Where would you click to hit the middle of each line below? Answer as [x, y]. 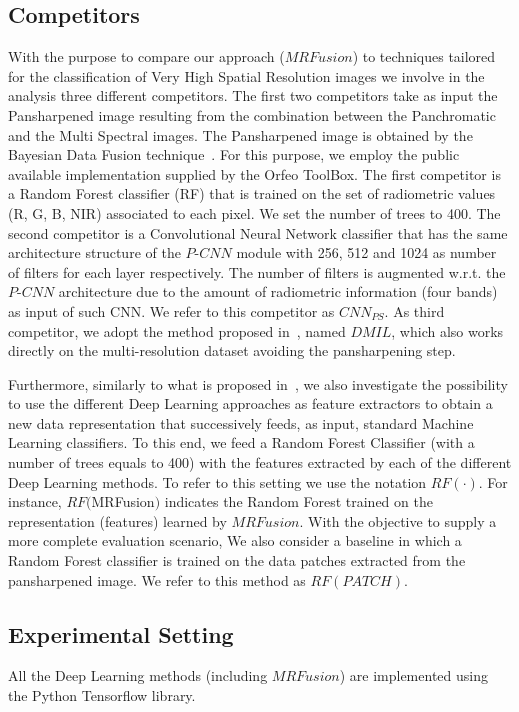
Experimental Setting [121, 633]
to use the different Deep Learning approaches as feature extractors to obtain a [250, 403]
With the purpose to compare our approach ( [146, 56]
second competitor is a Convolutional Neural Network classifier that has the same [258, 232]
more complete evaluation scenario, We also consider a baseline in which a [235, 540]
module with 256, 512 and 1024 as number [366, 252]
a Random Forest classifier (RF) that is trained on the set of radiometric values [252, 193]
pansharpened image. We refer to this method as [157, 579]
